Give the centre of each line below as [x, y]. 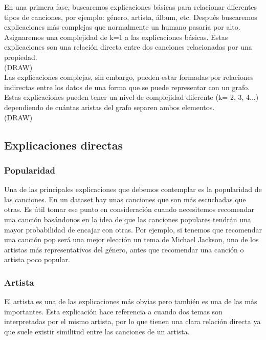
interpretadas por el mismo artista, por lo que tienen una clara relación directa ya [132, 321]
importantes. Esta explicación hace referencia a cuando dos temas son [113, 311]
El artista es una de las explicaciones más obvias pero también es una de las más [131, 301]
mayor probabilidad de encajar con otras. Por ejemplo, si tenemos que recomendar [133, 229]
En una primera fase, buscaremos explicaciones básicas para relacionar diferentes [131, 7]
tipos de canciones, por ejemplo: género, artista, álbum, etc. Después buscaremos [131, 17]
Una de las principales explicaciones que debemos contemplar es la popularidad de [133, 189]
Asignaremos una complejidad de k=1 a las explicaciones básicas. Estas [116, 37]
